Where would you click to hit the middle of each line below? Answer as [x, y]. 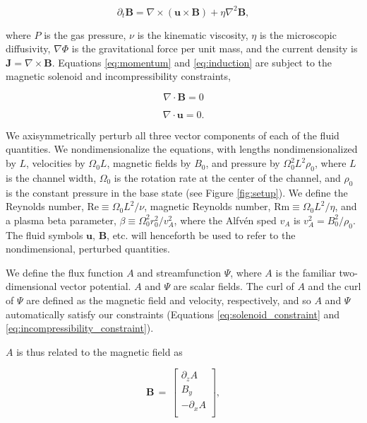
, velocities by [56, 163]
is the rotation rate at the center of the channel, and [227, 177]
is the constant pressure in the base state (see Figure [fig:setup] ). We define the [177, 192]
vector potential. [96, 286]
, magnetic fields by [149, 163]
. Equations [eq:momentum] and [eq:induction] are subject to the [192, 62]
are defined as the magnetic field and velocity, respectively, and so [169, 300]
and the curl [335, 286]
